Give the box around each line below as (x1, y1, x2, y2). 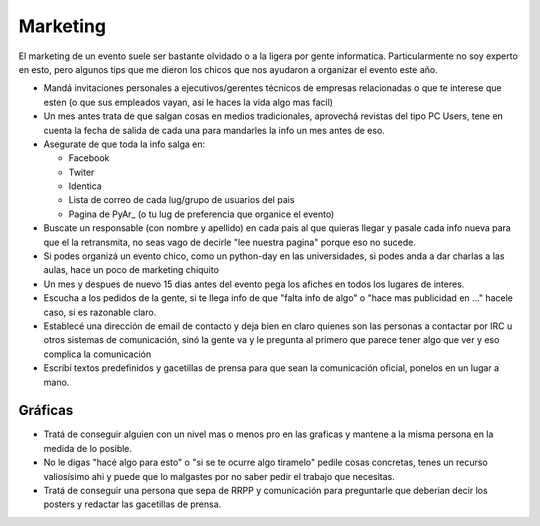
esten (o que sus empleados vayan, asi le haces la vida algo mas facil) (43, 96, 334, 108)
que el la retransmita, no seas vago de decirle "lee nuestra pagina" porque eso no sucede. (43, 236, 417, 248)
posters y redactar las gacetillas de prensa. (43, 498, 222, 510)
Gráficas (18, 402, 74, 419)
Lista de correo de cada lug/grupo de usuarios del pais (68, 194, 295, 206)
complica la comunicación (43, 348, 152, 360)
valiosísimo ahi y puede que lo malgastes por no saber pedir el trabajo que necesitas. (43, 470, 395, 482)
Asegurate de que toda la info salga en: (43, 138, 206, 150)
